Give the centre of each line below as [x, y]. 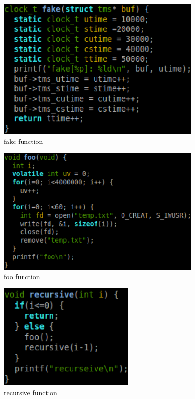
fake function [24, 141]
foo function [22, 276]
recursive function [31, 392]
